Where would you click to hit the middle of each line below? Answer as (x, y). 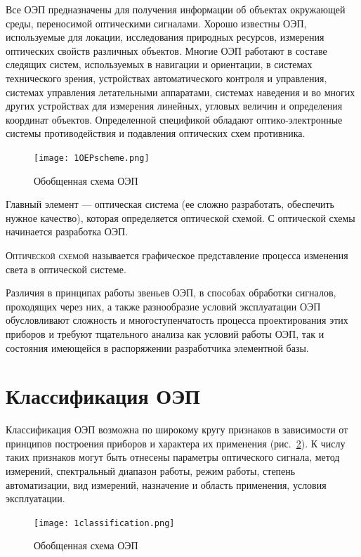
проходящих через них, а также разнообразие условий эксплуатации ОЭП (163, 306)
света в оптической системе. (66, 269)
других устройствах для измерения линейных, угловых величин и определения (174, 106)
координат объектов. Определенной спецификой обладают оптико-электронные (174, 119)
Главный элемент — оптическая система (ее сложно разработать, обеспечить (170, 204)
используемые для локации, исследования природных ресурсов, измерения (165, 37)
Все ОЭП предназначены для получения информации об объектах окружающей (176, 9)
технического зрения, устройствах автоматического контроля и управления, (166, 78)
